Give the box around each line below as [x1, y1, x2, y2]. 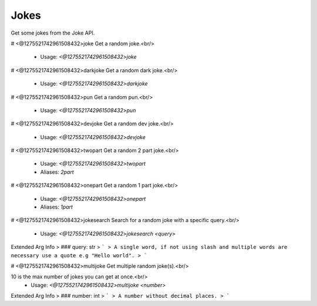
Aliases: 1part [40, 203, 73, 211]
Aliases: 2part [40, 168, 75, 176]
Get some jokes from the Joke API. [11, 29, 95, 36]
